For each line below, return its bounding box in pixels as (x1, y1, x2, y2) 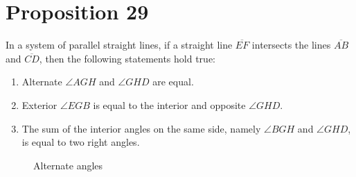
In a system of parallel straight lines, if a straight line (6, 37, 233, 52)
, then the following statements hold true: (39, 51, 215, 65)
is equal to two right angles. (21, 135, 140, 149)
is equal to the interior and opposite (93, 97, 246, 112)
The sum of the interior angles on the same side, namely (21, 121, 261, 135)
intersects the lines (251, 37, 331, 52)
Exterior (21, 97, 57, 112)
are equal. (152, 74, 194, 89)
